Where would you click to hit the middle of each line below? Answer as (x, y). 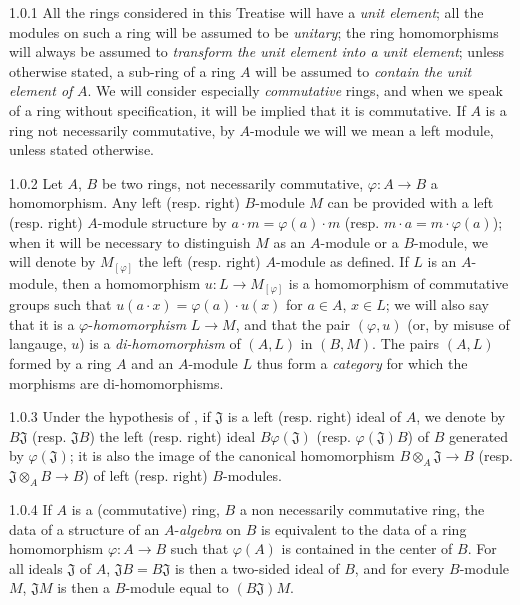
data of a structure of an (84, 528)
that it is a (42, 323)
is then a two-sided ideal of (257, 567)
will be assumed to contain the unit (363, 70)
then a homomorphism (131, 282)
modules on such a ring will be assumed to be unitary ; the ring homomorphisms (254, 31)
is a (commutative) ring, (145, 508)
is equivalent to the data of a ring (363, 528)
